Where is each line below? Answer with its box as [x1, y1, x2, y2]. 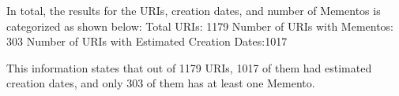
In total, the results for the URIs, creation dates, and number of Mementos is [6, 2, 381, 18]
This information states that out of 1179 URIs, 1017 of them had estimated [6, 59, 372, 76]
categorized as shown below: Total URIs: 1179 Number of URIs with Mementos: [6, 17, 394, 34]
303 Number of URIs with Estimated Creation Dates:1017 [6, 33, 288, 50]
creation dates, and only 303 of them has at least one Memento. [6, 75, 315, 91]
